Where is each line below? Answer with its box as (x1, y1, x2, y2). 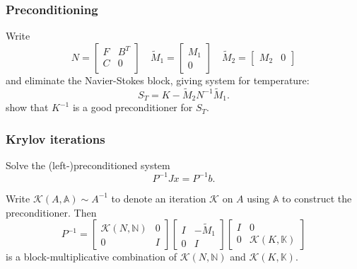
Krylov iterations (6, 130, 105, 147)
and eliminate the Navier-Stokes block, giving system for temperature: (6, 72, 310, 87)
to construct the (282, 190, 352, 205)
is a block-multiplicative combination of (6, 249, 177, 264)
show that (6, 100, 49, 115)
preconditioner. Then (6, 205, 97, 219)
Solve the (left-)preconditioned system (6, 157, 170, 172)
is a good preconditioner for (72, 100, 193, 115)
